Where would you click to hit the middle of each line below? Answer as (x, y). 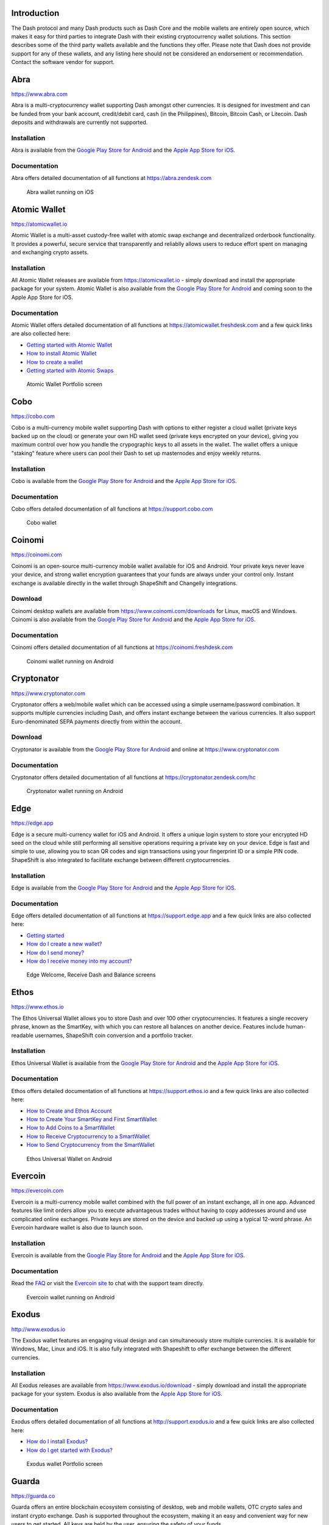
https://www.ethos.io (37, 1007)
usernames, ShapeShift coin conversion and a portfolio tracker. (114, 1035)
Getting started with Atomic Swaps (70, 370)
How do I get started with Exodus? (69, 1450)
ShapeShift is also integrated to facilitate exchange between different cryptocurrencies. (121, 859)
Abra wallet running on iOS (60, 192)
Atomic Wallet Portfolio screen (65, 384)
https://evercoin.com (37, 1191)
